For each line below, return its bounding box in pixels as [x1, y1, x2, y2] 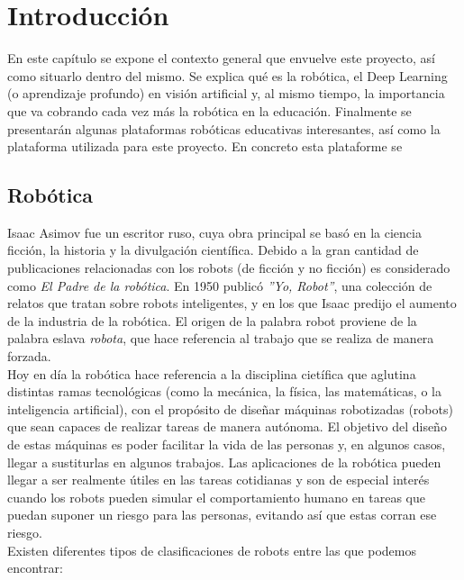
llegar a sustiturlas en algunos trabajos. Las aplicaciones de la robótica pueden [7, 452, 441, 471]
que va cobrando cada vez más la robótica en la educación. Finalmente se [7, 101, 412, 120]
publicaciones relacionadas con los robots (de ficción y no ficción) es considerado [7, 258, 450, 277]
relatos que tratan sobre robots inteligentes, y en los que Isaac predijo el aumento [7, 294, 457, 313]
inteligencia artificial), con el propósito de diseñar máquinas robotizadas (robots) [7, 399, 453, 418]
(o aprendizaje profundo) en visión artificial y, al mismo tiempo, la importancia [7, 84, 445, 103]
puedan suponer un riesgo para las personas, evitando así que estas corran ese [7, 505, 437, 524]
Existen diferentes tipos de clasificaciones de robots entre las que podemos [7, 540, 416, 559]
